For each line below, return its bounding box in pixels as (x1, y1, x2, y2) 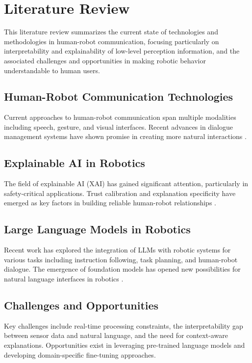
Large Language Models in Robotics (4, 222, 191, 237)
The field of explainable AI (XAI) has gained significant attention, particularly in (4, 178, 249, 189)
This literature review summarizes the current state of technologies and (4, 27, 218, 37)
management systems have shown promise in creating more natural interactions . (4, 131, 247, 141)
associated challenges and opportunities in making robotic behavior (4, 55, 206, 65)
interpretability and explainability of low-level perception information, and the (4, 46, 240, 56)
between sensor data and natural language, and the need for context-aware (4, 330, 228, 340)
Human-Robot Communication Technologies (4, 89, 233, 104)
